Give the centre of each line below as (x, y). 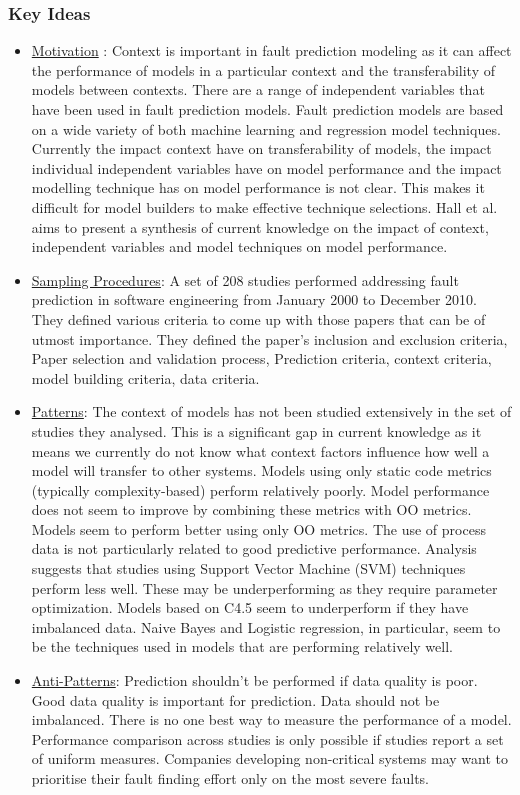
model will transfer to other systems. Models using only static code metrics (261, 470)
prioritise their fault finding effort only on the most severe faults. (230, 778)
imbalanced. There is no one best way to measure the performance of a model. (271, 719)
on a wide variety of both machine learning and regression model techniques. (266, 128)
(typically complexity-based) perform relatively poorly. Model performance (260, 489)
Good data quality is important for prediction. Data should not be (235, 699)
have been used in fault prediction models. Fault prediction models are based (267, 109)
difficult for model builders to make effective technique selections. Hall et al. (264, 206)
